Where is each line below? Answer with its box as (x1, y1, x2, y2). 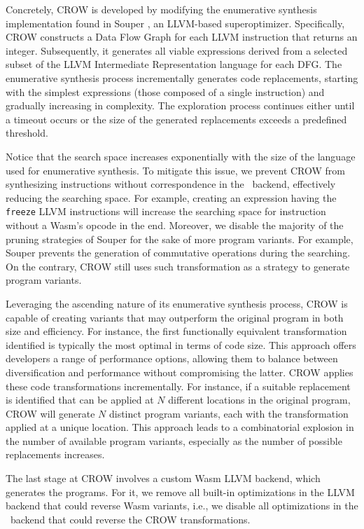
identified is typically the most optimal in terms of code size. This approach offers (6, 337, 356, 352)
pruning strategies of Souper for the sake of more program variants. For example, (6, 231, 353, 246)
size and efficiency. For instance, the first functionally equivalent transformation (6, 324, 347, 338)
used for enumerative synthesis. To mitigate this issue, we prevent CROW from (6, 163, 346, 177)
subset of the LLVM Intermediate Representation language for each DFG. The (6, 57, 342, 71)
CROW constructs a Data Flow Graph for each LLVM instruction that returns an (6, 29, 358, 44)
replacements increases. (6, 447, 105, 462)
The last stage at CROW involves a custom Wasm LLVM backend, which (6, 471, 321, 486)
